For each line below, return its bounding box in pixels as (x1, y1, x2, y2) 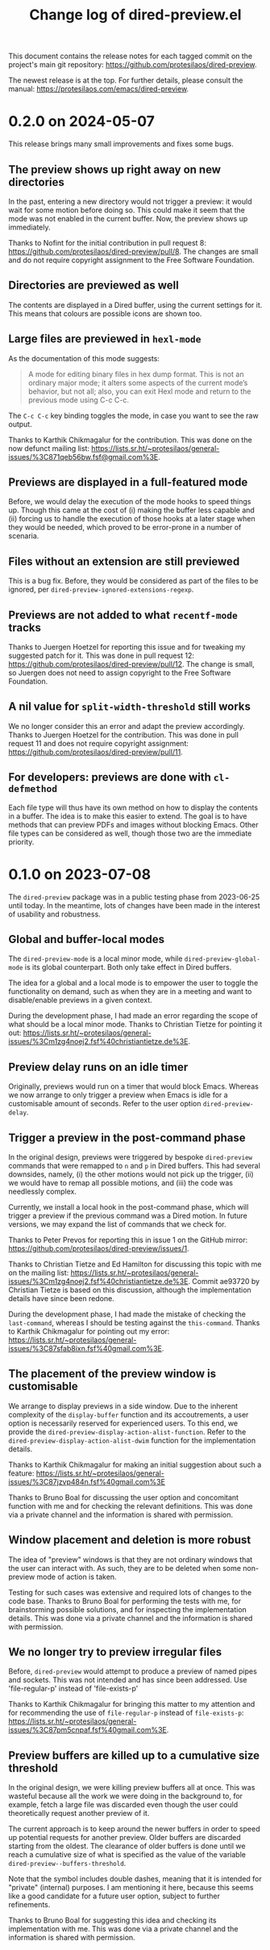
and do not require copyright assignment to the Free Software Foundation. (8, 255, 255, 264)
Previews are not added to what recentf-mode (8, 608, 238, 621)
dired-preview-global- (184, 955, 260, 963)
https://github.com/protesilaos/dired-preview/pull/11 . (8, 747, 183, 756)
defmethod (8, 783, 58, 795)
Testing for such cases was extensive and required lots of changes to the (8, 1587, 252, 1597)
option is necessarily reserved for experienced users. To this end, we (8, 1418, 239, 1428)
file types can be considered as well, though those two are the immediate (8, 828, 252, 838)
